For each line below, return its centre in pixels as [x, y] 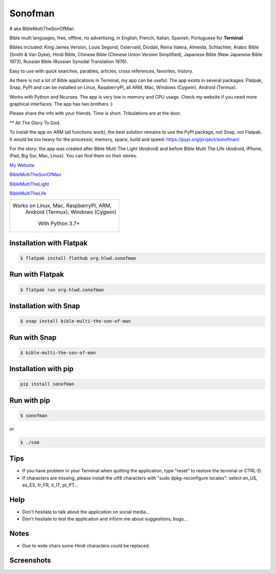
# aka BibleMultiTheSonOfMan [42, 29]
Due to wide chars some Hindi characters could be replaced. [86, 546]
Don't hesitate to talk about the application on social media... [86, 512]
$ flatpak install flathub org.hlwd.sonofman [78, 258]
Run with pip [30, 400]
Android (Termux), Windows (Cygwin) [71, 212]
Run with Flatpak [37, 274]
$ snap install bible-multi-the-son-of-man [76, 321]
